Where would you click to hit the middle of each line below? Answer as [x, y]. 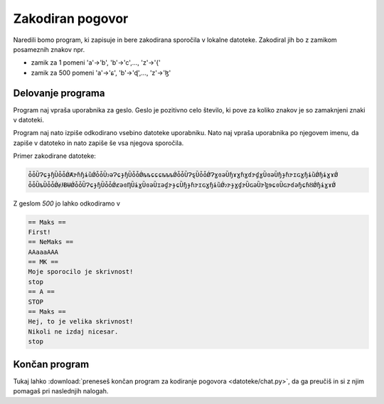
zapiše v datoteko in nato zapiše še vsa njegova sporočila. [98, 143]
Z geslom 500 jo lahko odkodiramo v [67, 203]
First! [39, 232]
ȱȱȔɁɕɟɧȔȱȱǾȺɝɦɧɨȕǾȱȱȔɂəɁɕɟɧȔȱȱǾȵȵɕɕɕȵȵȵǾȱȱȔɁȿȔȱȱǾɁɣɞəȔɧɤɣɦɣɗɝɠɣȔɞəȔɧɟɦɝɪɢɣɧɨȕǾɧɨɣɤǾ [183, 175]
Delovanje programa [59, 93]
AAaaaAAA [43, 252]
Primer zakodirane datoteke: [54, 156]
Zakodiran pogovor [71, 18]
